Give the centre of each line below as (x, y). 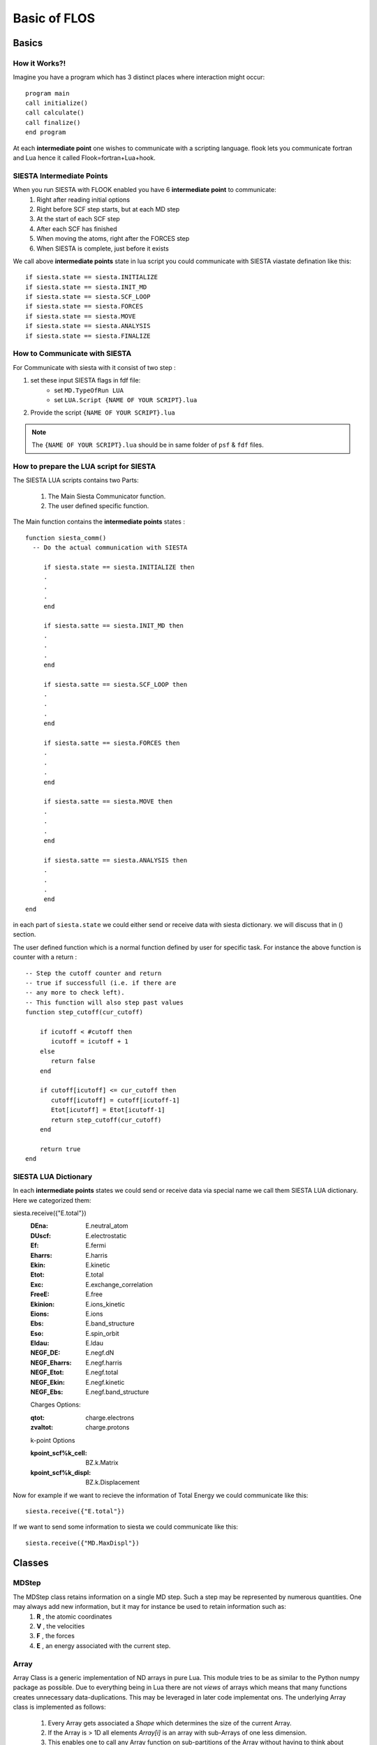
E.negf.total (102, 1372)
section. (24, 935)
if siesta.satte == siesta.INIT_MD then (114, 626)
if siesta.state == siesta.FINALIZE (88, 336)
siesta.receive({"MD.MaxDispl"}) (82, 1543)
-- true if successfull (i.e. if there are (101, 983)
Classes (31, 1562)
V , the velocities (61, 1626)
